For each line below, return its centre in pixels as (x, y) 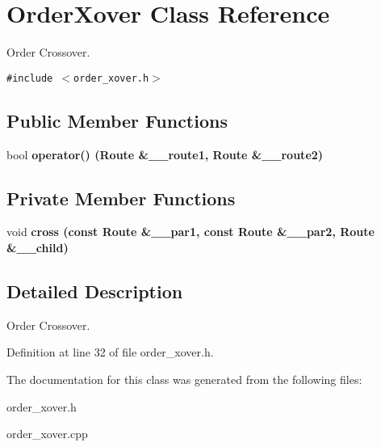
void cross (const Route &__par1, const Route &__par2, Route (190, 232)
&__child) (38, 247)
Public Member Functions (117, 120)
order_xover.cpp (47, 434)
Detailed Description (95, 291)
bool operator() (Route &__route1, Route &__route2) (165, 154)
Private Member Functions (121, 198)
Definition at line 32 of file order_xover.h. (110, 352)
